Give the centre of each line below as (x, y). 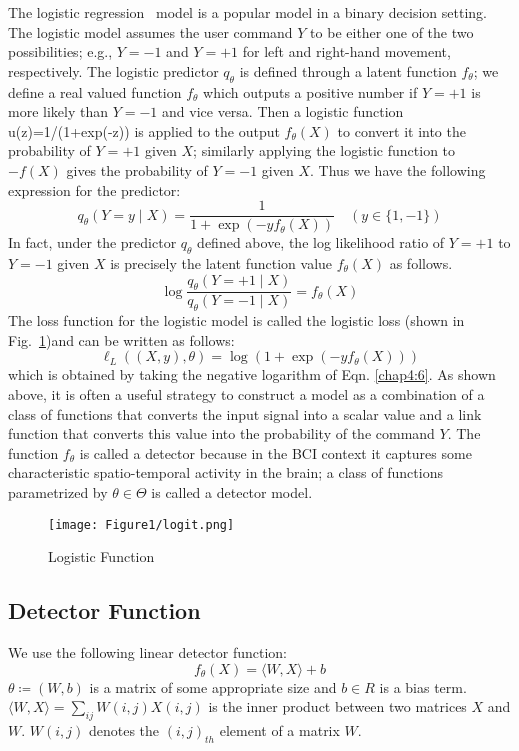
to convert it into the (401, 130)
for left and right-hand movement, (346, 51)
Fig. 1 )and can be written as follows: (121, 339)
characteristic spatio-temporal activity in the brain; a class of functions (225, 472)
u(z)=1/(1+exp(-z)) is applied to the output (144, 130)
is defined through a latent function (348, 70)
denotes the (124, 730)
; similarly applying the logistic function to (324, 150)
